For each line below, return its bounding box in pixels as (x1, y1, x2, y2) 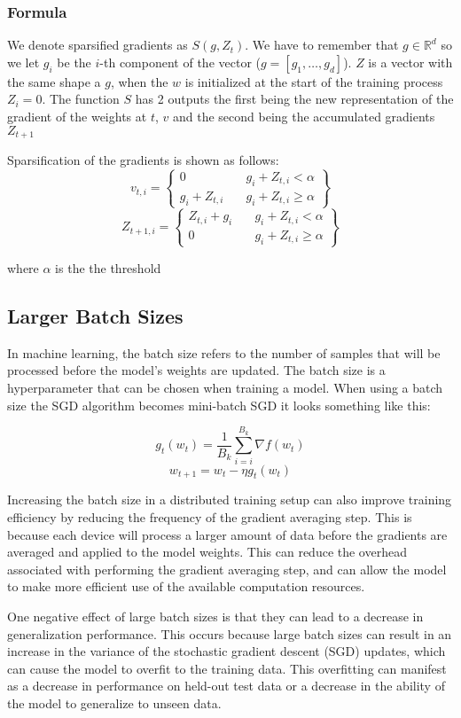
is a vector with (368, 52, 453, 71)
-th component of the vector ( (99, 52, 261, 71)
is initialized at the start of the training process (184, 72, 443, 90)
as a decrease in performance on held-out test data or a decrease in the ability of (7, 676, 445, 695)
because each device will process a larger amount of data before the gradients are (7, 525, 448, 543)
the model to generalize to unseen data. (7, 693, 222, 712)
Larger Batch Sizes (7, 301, 184, 329)
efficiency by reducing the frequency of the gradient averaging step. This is (7, 508, 412, 527)
